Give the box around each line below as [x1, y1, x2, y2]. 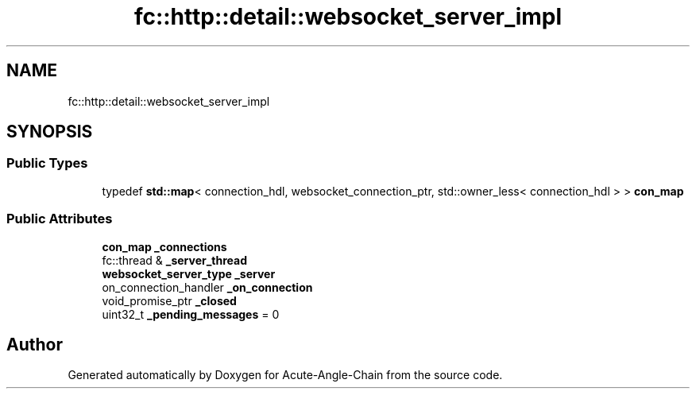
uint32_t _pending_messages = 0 [102, 307, 280, 321]
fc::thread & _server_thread [102, 253, 248, 267]
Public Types [6, 155, 88, 172]
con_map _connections [102, 239, 227, 254]
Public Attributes [6, 211, 113, 227]
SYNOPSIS [6, 122, 93, 142]
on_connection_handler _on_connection [102, 280, 313, 294]
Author [6, 334, 63, 354]
